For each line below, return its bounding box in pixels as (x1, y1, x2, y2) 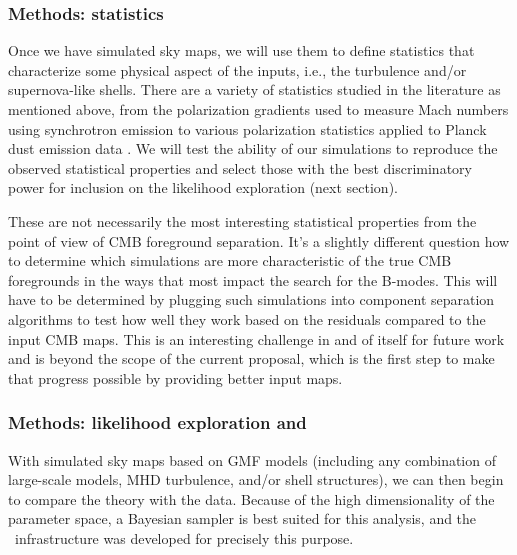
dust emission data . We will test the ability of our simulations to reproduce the (8, 138, 498, 159)
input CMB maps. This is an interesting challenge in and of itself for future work (8, 328, 505, 349)
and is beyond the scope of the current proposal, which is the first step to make (8, 348, 495, 369)
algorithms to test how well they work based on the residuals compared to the (8, 308, 486, 329)
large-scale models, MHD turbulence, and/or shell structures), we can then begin (8, 469, 504, 490)
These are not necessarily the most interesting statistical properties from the (8, 210, 477, 231)
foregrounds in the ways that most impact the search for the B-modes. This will (8, 269, 498, 290)
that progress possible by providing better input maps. (8, 367, 343, 388)
